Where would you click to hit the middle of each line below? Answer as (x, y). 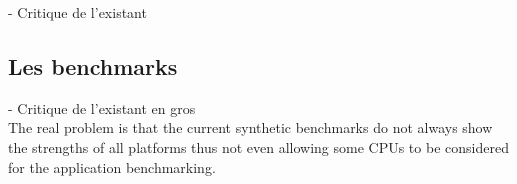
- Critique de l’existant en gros (102, 107)
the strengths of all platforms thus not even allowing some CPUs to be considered (258, 146)
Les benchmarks (93, 65)
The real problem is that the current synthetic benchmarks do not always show (250, 127)
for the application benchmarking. (112, 166)
